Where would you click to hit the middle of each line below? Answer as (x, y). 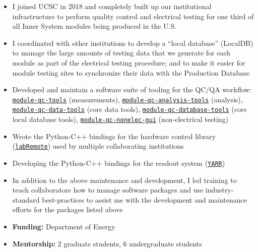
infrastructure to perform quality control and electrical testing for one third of (133, 16)
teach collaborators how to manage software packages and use (108, 190)
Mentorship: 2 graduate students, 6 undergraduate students (107, 243)
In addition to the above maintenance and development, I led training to (124, 180)
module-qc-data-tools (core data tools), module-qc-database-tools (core (130, 109)
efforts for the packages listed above (68, 209)
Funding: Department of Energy (64, 226)
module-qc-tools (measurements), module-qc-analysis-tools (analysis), (127, 99)
